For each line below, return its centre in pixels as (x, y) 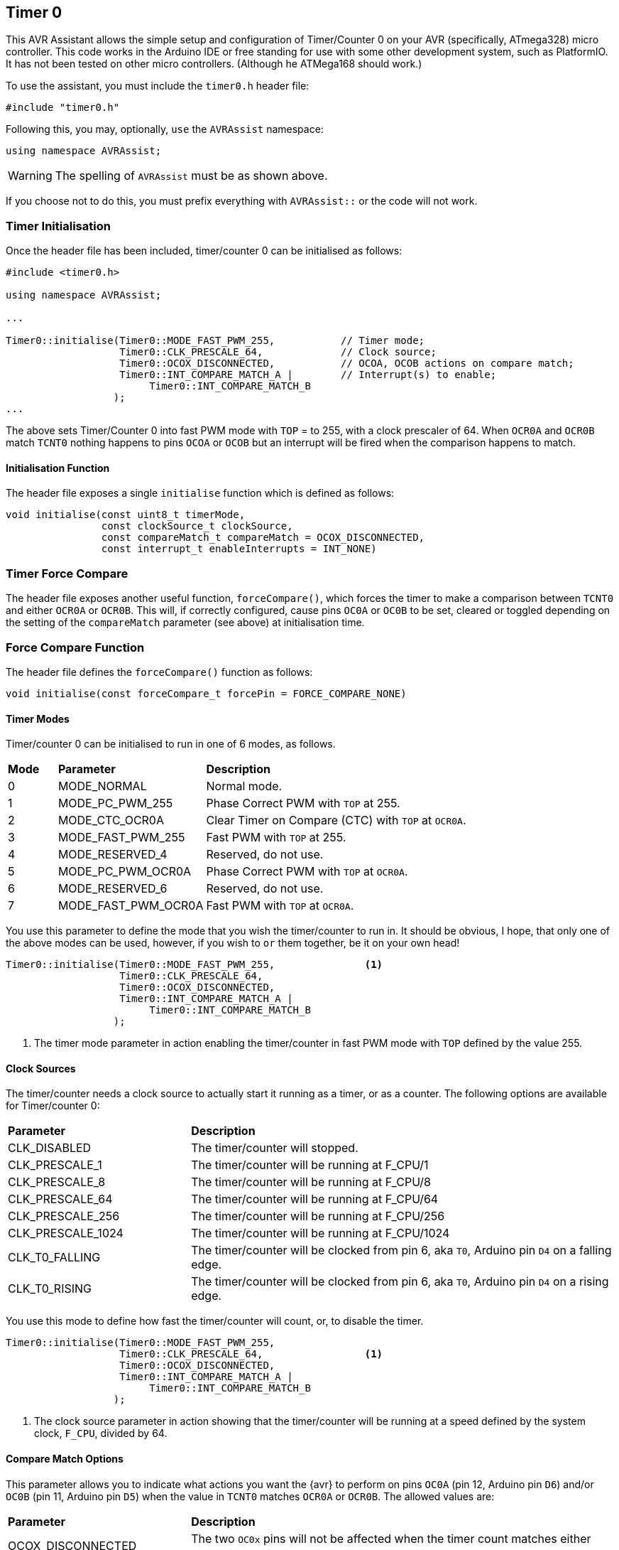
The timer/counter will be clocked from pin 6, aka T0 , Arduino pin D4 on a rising (400, 1282)
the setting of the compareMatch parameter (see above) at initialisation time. (185, 623)
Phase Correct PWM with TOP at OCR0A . (307, 872)
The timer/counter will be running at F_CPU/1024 (321, 1233)
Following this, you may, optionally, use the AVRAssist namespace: (165, 129)
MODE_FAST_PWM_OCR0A (131, 906)
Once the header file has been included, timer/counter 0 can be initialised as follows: (204, 251)
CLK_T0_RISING (50, 1289)
